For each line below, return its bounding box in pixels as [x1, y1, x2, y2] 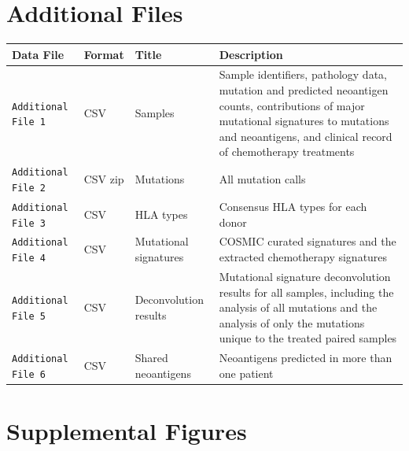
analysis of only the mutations [219, 314, 365, 331]
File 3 [12, 217, 46, 229]
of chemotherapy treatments [219, 143, 355, 160]
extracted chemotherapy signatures [219, 249, 388, 265]
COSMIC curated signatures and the [219, 233, 396, 250]
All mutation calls [219, 171, 306, 187]
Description [219, 46, 283, 62]
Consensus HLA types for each [219, 198, 367, 214]
